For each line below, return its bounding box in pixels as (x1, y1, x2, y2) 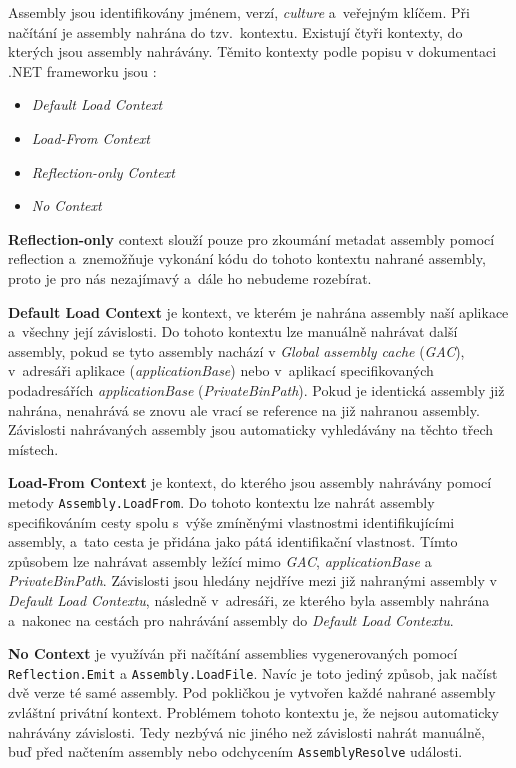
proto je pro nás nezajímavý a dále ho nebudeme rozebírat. (8, 267, 372, 288)
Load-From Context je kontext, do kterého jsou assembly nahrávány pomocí (8, 472, 492, 493)
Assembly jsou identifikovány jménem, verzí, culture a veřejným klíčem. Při (8, 2, 470, 22)
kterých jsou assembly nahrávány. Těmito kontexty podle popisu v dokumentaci (8, 41, 497, 62)
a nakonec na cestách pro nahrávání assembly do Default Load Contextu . (8, 609, 454, 630)
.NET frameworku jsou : (8, 60, 157, 81)
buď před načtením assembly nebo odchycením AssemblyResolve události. (8, 741, 463, 762)
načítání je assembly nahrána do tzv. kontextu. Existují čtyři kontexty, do (8, 21, 463, 42)
